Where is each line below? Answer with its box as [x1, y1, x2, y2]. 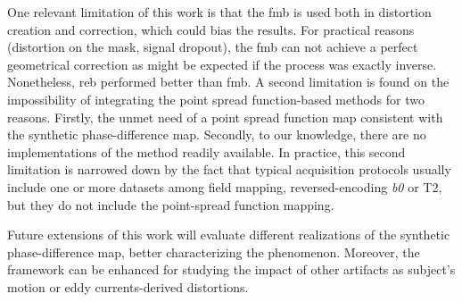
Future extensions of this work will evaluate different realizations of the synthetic [7, 225, 450, 244]
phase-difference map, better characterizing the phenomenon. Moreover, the [7, 242, 420, 261]
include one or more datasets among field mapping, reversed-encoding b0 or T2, [7, 177, 442, 196]
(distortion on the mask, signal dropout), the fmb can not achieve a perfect [7, 38, 418, 56]
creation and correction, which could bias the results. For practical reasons [7, 20, 415, 38]
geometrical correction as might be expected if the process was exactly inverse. [7, 55, 437, 73]
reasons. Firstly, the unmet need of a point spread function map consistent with [7, 107, 443, 126]
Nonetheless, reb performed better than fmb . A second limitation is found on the [7, 72, 450, 91]
